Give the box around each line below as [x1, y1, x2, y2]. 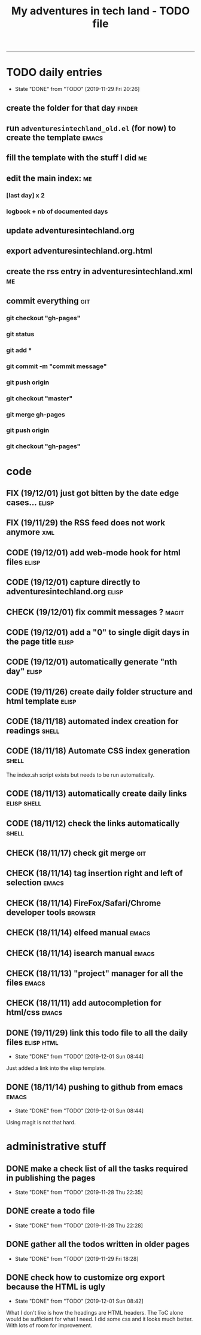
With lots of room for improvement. [6, 1322, 93, 1329]
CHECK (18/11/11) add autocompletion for [6, 998, 162, 1008]
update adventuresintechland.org [6, 226, 135, 236]
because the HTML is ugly [6, 1282, 106, 1292]
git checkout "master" [6, 394, 73, 402]
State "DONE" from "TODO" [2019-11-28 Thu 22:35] [14, 1189, 143, 1196]
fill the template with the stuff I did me [6, 153, 148, 163]
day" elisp [6, 666, 42, 677]
